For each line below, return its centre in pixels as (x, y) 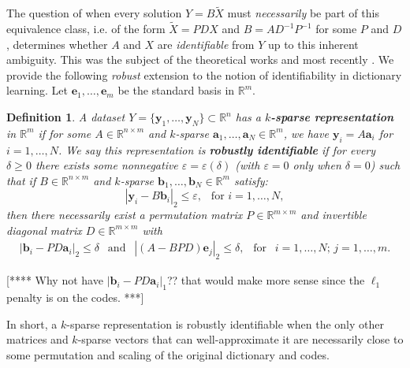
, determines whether (57, 44)
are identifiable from (206, 44)
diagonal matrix (44, 230)
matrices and (37, 339)
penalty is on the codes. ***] (75, 297)
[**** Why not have (55, 280)
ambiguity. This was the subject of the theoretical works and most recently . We (200, 59)
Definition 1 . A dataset (66, 117)
